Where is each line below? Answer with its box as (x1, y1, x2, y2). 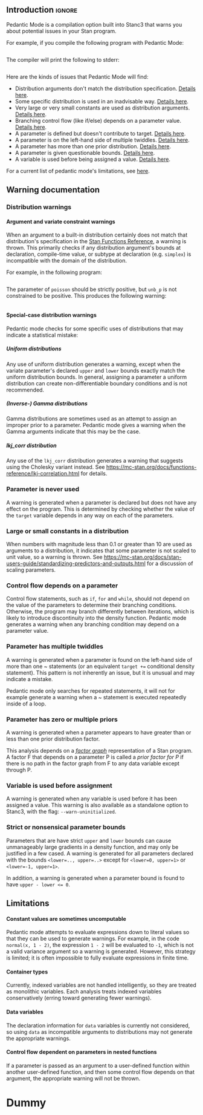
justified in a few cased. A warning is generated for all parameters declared (6, 849, 193, 857)
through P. (6, 766, 32, 773)
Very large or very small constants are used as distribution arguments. (14, 104, 190, 111)
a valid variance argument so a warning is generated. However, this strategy (6, 948, 196, 955)
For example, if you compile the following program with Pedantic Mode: (6, 39, 184, 46)
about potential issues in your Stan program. (6, 27, 117, 34)
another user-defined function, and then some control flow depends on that (6, 1068, 195, 1076)
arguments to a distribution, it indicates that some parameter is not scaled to (6, 547, 196, 554)
